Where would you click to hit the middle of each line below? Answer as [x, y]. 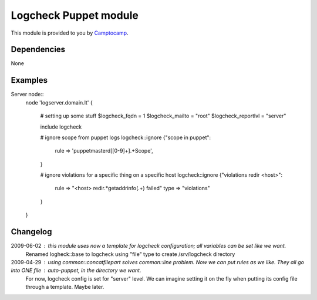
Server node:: [27, 95]
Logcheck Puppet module [75, 15]
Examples [29, 80]
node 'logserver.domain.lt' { [59, 102]
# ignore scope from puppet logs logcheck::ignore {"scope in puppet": [126, 137]
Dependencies [38, 50]
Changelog [31, 232]
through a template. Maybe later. [65, 287]
